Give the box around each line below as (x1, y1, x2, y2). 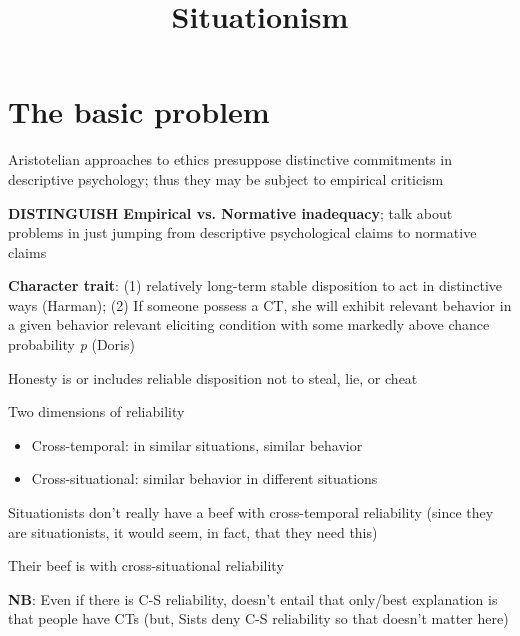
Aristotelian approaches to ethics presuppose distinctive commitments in (8, 149, 452, 170)
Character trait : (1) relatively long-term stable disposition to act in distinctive (8, 275, 503, 296)
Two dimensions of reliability (8, 401, 185, 422)
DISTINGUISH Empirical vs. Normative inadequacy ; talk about (8, 202, 453, 223)
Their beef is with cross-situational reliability (8, 555, 284, 576)
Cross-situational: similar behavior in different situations (31, 468, 378, 489)
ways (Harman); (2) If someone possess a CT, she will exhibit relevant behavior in (8, 294, 512, 315)
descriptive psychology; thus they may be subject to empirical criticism (8, 168, 444, 189)
